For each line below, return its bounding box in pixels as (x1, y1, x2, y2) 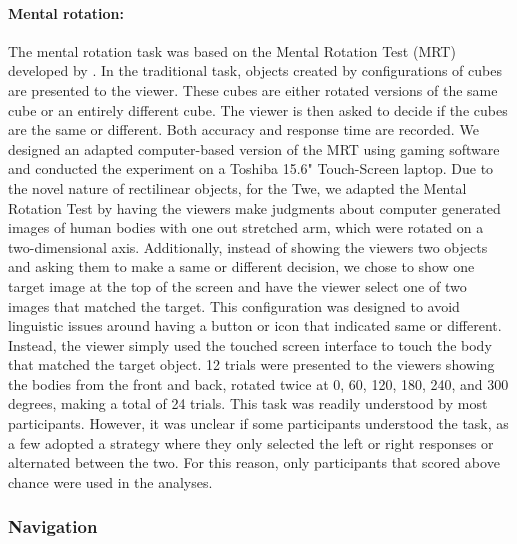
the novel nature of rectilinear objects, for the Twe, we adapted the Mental (8, 177, 467, 198)
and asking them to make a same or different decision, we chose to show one (8, 256, 475, 277)
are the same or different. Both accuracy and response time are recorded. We (8, 119, 479, 140)
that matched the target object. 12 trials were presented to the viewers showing (8, 354, 495, 375)
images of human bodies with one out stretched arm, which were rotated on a (8, 217, 484, 238)
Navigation (8, 514, 98, 539)
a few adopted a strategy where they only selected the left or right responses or (8, 432, 494, 453)
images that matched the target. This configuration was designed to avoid (8, 295, 460, 316)
